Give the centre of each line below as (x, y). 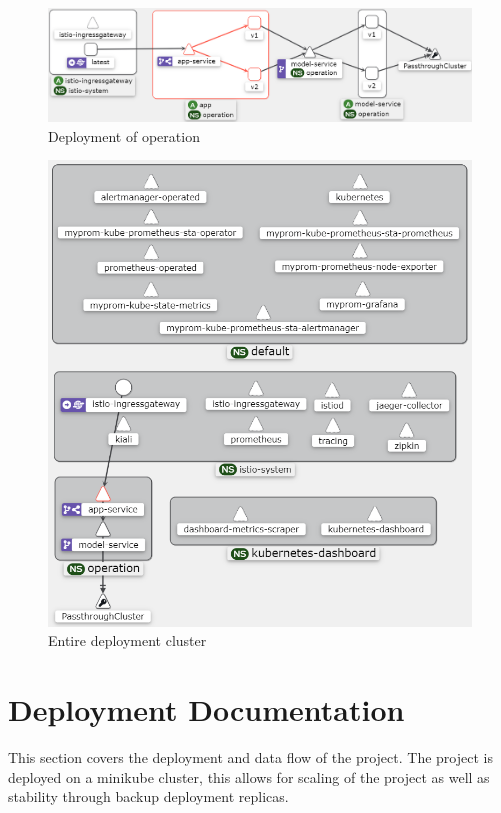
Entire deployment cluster (127, 640)
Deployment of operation (124, 135)
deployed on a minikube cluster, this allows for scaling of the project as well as (249, 776)
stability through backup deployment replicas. (148, 796)
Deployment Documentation (206, 708)
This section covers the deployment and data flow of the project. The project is (250, 756)
